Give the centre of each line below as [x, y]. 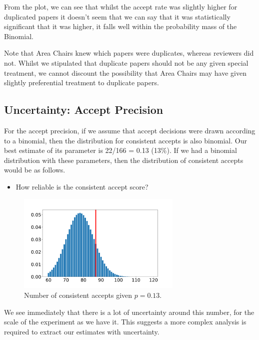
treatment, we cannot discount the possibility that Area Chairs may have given [125, 72]
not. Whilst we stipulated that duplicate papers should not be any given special [126, 62]
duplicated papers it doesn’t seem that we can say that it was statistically [117, 16]
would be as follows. [35, 170]
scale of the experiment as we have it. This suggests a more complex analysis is [125, 322]
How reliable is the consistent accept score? [82, 186]
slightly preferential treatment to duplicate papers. [81, 82]
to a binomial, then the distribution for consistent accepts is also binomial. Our [125, 140]
